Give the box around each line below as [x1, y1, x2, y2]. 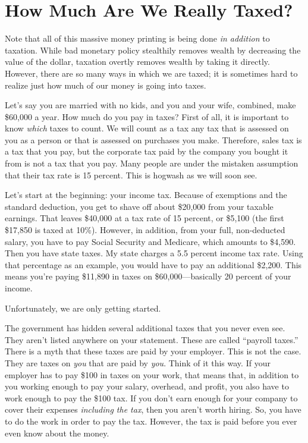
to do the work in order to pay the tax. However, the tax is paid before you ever [5, 414, 297, 427]
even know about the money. [5, 426, 109, 439]
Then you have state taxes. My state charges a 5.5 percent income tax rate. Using [5, 247, 303, 259]
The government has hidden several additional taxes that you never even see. [5, 322, 285, 334]
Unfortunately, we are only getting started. [5, 301, 161, 314]
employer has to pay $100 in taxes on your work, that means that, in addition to [5, 368, 299, 381]
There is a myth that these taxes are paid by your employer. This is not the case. [5, 345, 301, 357]
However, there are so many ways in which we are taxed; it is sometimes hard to [5, 67, 298, 79]
